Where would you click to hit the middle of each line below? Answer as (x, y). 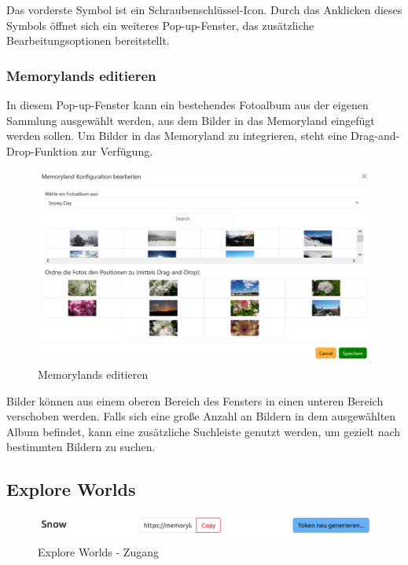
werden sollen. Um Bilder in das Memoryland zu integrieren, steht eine (177, 136)
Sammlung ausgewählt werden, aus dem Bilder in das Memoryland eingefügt (191, 120)
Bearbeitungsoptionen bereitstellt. (88, 40)
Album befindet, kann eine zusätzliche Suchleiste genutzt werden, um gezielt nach (204, 431)
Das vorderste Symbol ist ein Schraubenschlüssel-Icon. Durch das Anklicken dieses (204, 9)
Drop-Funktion (42, 150)
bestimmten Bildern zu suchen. (81, 447)
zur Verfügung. (117, 150)
